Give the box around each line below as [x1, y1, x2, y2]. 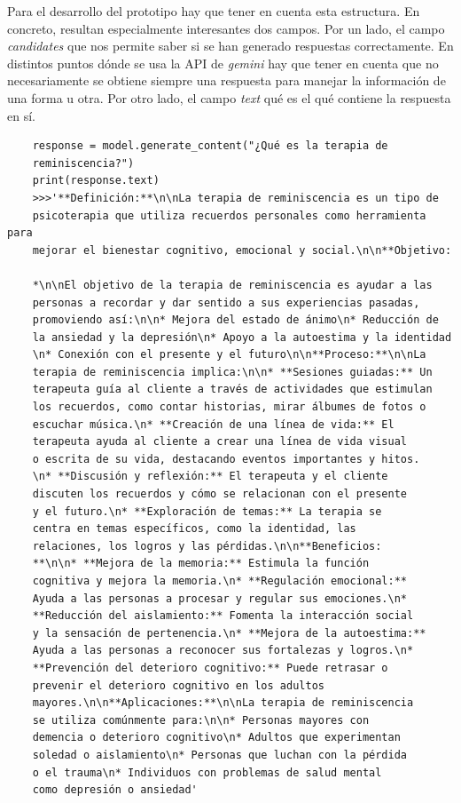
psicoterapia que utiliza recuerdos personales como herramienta [32, 209, 426, 222]
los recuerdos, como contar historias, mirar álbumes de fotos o [32, 401, 426, 414]
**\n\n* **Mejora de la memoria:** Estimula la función [32, 557, 370, 570]
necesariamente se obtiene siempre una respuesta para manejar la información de [7, 71, 446, 90]
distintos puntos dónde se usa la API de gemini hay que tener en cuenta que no [7, 53, 439, 72]
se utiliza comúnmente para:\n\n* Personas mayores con [32, 713, 370, 727]
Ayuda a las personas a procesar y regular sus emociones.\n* [32, 592, 408, 605]
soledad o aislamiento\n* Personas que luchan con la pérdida [32, 748, 408, 761]
